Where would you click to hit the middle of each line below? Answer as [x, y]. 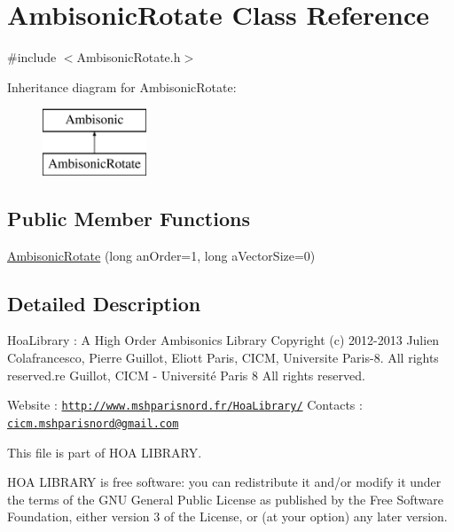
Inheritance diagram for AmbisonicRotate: [122, 86]
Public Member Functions [129, 218]
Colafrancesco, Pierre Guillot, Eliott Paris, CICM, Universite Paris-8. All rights [223, 358]
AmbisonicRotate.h [129, 57]
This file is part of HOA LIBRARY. [105, 452]
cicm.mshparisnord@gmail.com [93, 423]
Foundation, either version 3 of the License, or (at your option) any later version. [227, 516]
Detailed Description [104, 303]
